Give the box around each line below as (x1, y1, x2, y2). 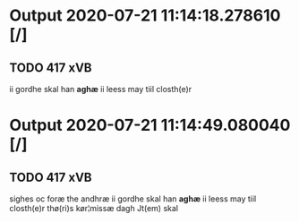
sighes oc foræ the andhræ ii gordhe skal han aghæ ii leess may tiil (9, 193, 257, 204)
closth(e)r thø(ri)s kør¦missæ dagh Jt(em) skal (9, 203, 179, 213)
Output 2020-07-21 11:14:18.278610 (9, 5, 281, 26)
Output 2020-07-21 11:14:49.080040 (9, 115, 291, 135)
